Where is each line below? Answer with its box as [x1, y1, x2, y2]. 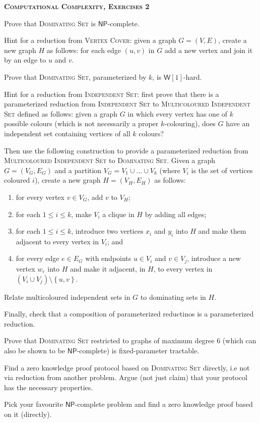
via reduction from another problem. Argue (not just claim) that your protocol [4, 372, 248, 383]
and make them [198, 226, 246, 236]
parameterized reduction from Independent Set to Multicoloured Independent [4, 98, 250, 109]
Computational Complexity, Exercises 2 [4, 1, 150, 11]
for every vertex [16, 191, 64, 202]
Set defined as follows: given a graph [4, 108, 118, 119]
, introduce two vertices [71, 226, 144, 236]
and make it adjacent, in [70, 263, 146, 274]
